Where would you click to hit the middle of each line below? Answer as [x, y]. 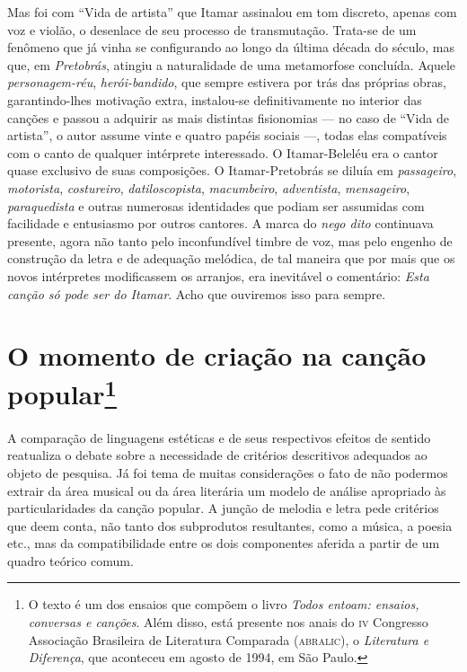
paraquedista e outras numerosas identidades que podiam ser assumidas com [216, 205]
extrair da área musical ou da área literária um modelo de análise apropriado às [227, 490]
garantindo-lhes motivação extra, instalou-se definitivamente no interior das [215, 99]
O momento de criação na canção [217, 355]
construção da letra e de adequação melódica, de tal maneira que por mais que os [231, 258]
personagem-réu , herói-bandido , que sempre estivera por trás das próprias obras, [227, 82]
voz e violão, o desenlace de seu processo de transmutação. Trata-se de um [212, 29]
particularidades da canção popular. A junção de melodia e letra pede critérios [223, 508]
